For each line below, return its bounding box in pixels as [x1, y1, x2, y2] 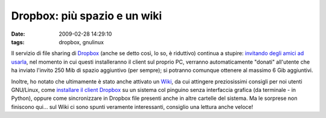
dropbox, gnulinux [59, 38, 104, 45]
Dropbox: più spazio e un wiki [11, 9, 162, 22]
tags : [11, 38, 25, 45]
